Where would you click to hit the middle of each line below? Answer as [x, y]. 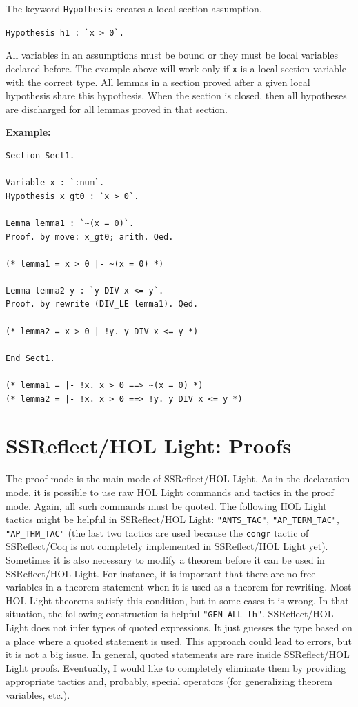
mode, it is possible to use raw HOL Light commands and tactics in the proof [170, 492]
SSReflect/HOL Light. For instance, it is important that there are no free [161, 573]
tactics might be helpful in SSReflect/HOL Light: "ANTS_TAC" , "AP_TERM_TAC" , [172, 519]
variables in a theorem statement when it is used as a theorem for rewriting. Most [179, 587]
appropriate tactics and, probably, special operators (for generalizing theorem [169, 681]
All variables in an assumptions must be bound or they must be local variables [172, 55]
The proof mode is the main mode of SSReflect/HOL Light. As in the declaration [178, 479]
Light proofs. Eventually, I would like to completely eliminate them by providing [176, 667]
